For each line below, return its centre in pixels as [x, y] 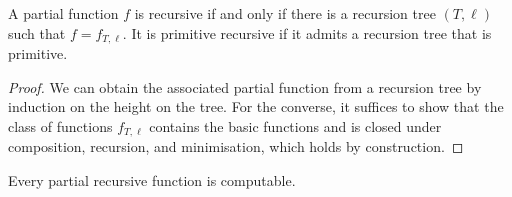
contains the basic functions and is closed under [295, 125]
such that [37, 32]
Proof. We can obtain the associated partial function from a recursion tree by [245, 86]
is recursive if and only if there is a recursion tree [285, 13]
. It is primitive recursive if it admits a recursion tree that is [307, 32]
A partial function [63, 13]
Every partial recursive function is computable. [152, 179]
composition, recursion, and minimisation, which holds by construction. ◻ [236, 146]
